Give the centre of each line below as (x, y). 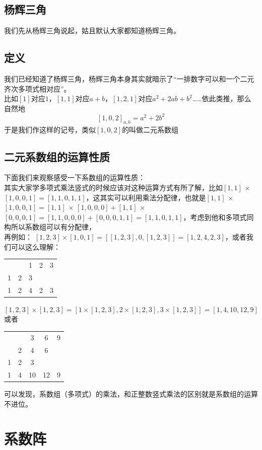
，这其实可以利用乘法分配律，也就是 (146, 197)
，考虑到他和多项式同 (218, 217)
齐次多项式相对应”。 (38, 88)
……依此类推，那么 (222, 98)
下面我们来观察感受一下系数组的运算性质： (75, 177)
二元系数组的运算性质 (57, 156)
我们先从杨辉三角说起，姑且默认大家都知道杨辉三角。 (92, 30)
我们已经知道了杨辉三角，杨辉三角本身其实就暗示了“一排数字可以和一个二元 (129, 79)
